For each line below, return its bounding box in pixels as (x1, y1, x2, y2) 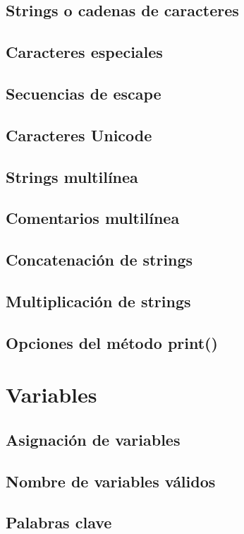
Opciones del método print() (6, 331, 218, 353)
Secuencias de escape (6, 82, 161, 104)
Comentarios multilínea (6, 207, 180, 229)
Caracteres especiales (6, 41, 163, 63)
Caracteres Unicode (6, 124, 152, 146)
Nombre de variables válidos (6, 470, 216, 492)
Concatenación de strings (6, 249, 193, 271)
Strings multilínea (6, 165, 138, 187)
